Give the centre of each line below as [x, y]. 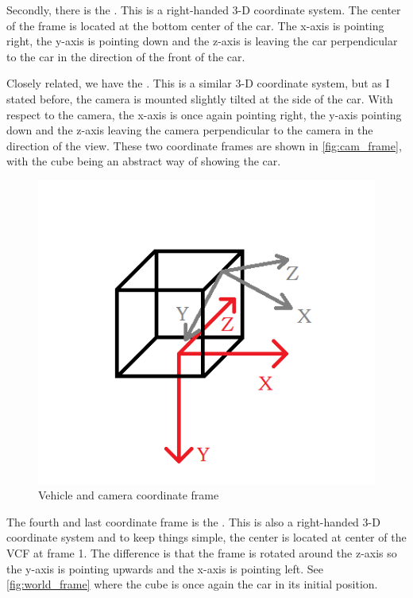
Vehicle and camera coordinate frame [129, 495]
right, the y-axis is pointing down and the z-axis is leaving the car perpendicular [202, 41]
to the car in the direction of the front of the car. [126, 56]
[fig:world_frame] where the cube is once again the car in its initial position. [192, 584]
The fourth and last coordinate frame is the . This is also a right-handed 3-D [193, 521]
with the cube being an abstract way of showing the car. [144, 161]
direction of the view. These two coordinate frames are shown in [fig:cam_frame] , [204, 145]
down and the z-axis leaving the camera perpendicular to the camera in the [190, 130]
